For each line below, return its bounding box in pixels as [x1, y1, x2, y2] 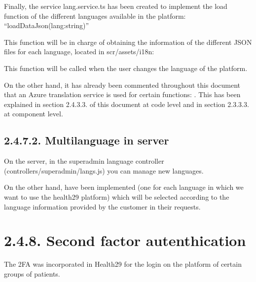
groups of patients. [4, 268, 60, 279]
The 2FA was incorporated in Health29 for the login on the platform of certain [4, 259, 242, 269]
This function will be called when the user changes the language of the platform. [4, 63, 248, 73]
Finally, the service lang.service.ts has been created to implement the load [4, 1, 227, 11]
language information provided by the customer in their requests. [4, 201, 201, 211]
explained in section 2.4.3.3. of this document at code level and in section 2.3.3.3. [4, 99, 249, 109]
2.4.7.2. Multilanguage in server [4, 133, 169, 148]
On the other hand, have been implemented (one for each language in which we [4, 182, 244, 192]
